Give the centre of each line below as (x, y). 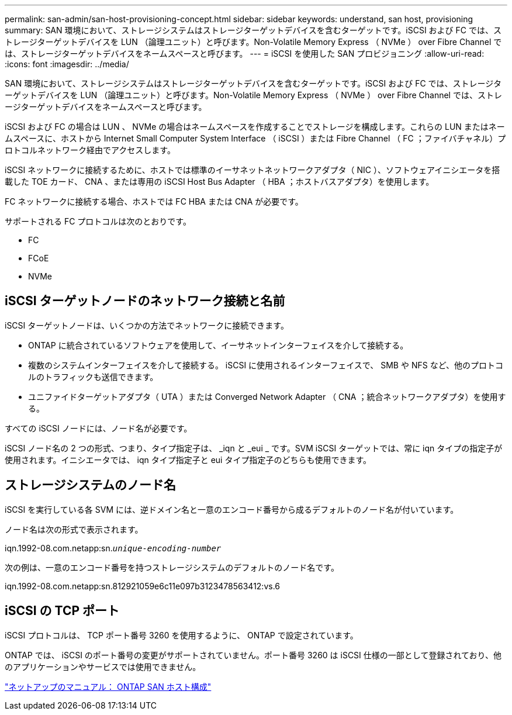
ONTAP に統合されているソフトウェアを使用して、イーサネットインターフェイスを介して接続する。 (218, 345)
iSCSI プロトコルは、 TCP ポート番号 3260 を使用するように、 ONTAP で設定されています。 (181, 635)
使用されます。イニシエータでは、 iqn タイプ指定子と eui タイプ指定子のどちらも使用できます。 (188, 460)
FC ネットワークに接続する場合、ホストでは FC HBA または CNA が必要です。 (154, 201)
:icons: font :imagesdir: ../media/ (67, 64)
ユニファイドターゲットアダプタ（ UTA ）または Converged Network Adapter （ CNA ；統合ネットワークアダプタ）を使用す (267, 396)
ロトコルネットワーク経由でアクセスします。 (90, 150)
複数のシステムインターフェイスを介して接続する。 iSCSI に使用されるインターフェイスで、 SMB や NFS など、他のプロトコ (266, 365)
